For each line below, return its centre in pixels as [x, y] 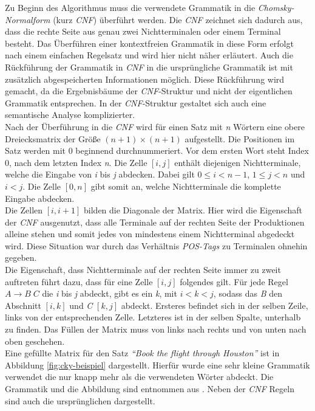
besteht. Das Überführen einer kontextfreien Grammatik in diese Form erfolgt [149, 43]
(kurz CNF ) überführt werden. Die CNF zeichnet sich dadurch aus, [178, 19]
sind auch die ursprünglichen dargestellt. [80, 400]
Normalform [28, 19]
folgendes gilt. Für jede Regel [234, 281]
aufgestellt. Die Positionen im [240, 138]
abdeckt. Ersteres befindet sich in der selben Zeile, [215, 305]
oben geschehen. [35, 341]
